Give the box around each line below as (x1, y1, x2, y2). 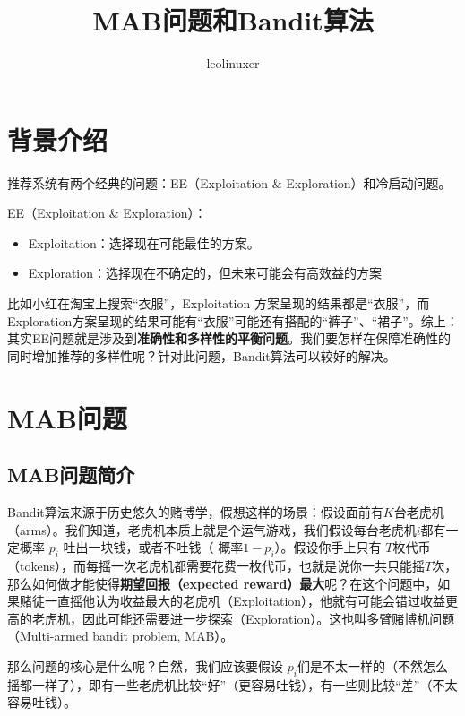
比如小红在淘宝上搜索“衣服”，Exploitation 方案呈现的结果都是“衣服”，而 (7, 294, 430, 313)
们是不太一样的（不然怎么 (297, 656, 448, 675)
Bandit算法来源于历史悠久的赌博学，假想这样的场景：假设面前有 (7, 502, 383, 521)
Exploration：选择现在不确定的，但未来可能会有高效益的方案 (28, 263, 383, 282)
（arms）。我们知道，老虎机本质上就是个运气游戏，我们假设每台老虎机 (7, 520, 417, 539)
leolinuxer (206, 54, 260, 73)
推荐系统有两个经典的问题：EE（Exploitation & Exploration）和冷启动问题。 (7, 173, 452, 192)
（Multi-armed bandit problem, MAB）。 (7, 626, 234, 645)
